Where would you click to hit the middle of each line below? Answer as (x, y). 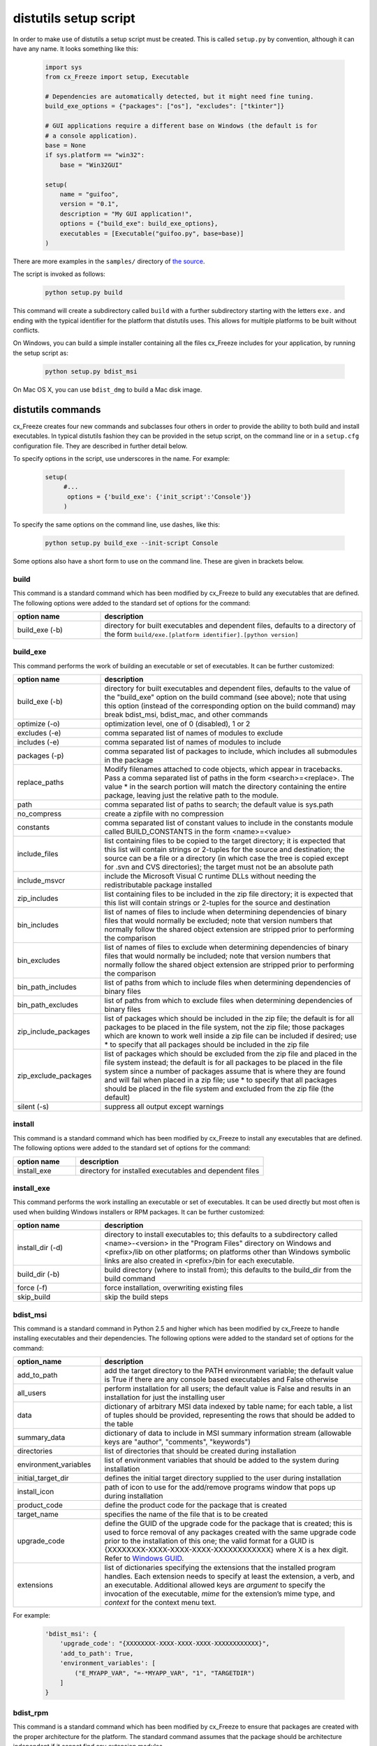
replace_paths (40, 782)
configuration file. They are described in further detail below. (100, 446)
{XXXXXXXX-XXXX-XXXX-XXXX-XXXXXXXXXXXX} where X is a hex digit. (226, 1550)
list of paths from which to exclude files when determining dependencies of (228, 1001)
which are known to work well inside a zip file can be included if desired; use (231, 1036)
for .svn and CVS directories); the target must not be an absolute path (219, 867)
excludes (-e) (39, 733)
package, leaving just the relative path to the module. (192, 795)
